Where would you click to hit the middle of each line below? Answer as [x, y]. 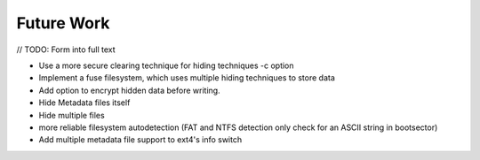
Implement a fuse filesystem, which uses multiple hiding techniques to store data [187, 78]
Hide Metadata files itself [84, 103]
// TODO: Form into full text [66, 50]
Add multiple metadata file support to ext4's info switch [140, 140]
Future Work [63, 23]
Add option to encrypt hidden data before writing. [130, 90]
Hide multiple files [72, 115]
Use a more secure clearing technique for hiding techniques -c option [166, 65]
